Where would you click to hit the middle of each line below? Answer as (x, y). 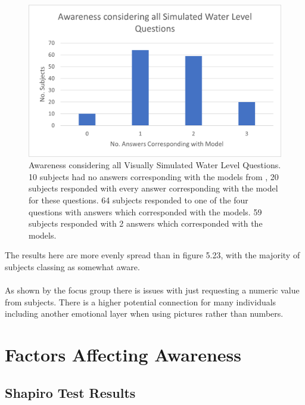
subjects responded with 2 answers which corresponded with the (146, 223)
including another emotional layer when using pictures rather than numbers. (144, 313)
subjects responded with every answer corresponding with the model (153, 188)
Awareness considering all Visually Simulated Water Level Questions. (155, 165)
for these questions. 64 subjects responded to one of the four (139, 200)
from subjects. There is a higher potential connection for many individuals (141, 302)
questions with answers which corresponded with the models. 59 (145, 211)
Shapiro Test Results (70, 392)
